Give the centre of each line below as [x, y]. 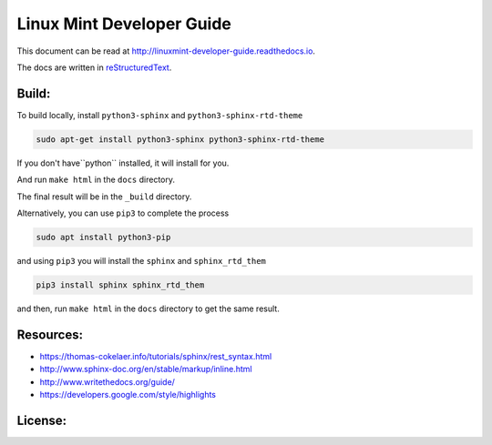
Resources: [50, 334]
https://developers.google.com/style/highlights [128, 394]
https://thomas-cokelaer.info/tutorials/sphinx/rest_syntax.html [156, 356]
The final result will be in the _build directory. [104, 197]
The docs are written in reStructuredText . [94, 67]
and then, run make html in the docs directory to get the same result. [148, 308]
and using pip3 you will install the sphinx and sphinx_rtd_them [141, 260]
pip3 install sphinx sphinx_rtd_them [120, 285]
